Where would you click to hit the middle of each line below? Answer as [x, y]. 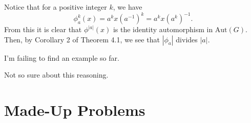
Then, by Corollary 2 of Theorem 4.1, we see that [82, 39]
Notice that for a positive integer [56, 7]
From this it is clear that [43, 29]
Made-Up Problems [75, 110]
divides [187, 39]
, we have [128, 7]
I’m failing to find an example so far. [62, 57]
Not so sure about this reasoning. [56, 75]
